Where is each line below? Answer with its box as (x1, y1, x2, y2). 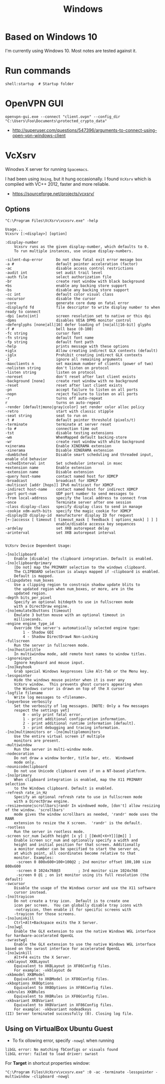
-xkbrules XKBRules (5, 989, 45, 994)
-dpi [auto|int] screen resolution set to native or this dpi (5, 313, 152, 318)
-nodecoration (5, 751, 35, 756)
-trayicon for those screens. (14, 911, 77, 917)
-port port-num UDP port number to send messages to (5, 491, 134, 496)
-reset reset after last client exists (5, 383, 123, 388)
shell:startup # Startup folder (5, 81, 74, 86)
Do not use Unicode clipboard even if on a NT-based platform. (14, 769, 147, 774)
